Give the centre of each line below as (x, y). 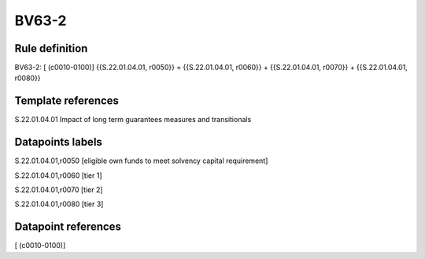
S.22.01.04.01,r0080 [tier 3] (59, 204)
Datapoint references (68, 227)
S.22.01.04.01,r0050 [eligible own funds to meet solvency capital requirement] (141, 161)
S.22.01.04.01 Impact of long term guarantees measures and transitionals (133, 120)
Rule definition (51, 48)
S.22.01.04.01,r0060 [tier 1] (58, 175)
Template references (67, 101)
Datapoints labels (58, 142)
